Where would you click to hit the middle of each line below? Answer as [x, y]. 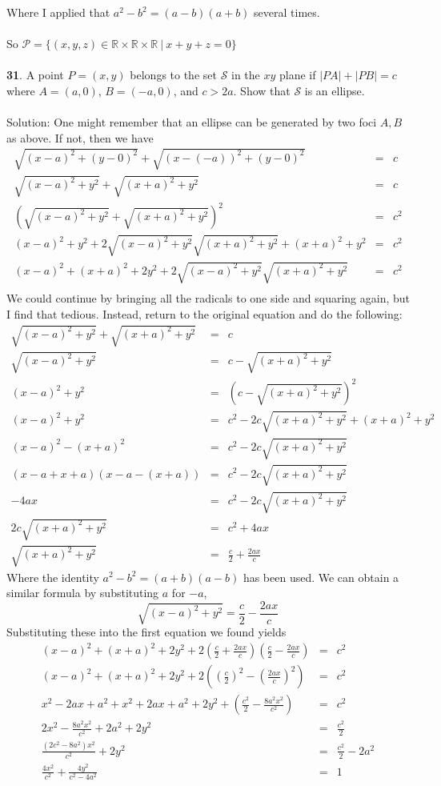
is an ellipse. [335, 90]
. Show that [262, 90]
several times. [287, 12]
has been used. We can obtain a [321, 577]
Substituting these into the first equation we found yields [146, 632]
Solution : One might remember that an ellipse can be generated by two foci [192, 122]
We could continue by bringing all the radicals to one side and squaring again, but [208, 298]
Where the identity [53, 577]
